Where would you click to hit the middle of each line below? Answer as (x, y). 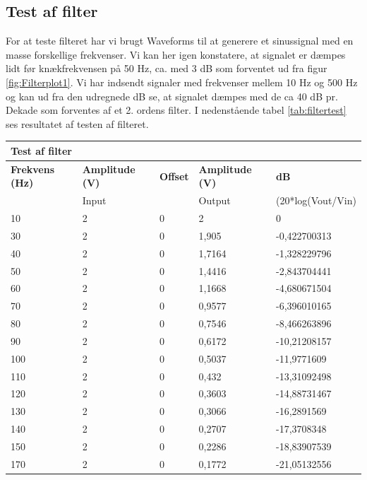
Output (215, 200)
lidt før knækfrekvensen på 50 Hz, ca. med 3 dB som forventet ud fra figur (167, 68)
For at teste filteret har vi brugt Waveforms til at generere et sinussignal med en (180, 41)
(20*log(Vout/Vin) (316, 200)
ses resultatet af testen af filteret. (77, 123)
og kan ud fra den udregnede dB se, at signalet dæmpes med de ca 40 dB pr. (172, 96)
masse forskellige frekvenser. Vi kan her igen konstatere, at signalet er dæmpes (176, 54)
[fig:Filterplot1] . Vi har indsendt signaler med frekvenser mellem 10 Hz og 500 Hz (182, 82)
